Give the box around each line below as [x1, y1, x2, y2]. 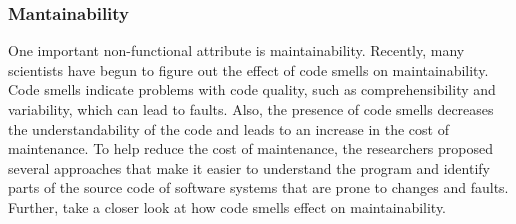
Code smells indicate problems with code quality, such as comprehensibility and [8, 79, 496, 100]
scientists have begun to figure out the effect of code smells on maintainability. [8, 59, 489, 80]
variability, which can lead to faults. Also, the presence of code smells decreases [8, 99, 494, 119]
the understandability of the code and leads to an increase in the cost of [8, 118, 449, 139]
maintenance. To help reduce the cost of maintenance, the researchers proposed [8, 138, 494, 159]
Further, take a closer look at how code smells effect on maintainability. [8, 196, 447, 217]
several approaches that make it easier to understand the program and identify [8, 157, 490, 178]
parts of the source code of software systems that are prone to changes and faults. [8, 177, 509, 198]
